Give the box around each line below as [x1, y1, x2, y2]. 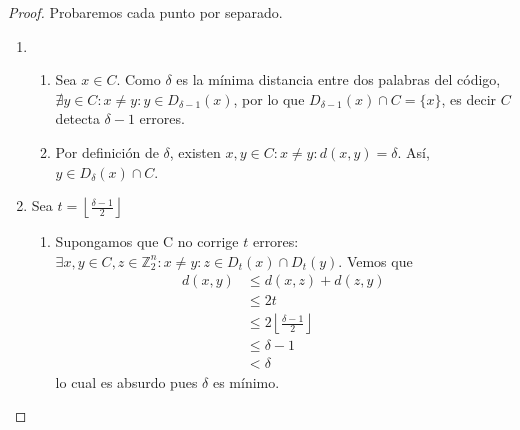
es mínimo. [212, 371, 280, 392]
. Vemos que [338, 250, 413, 271]
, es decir [441, 88, 497, 109]
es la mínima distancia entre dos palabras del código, [176, 69, 501, 90]
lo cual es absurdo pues [55, 371, 198, 392]
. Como [116, 69, 161, 90]
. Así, [397, 141, 430, 162]
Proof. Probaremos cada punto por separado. [8, 2, 283, 22]
